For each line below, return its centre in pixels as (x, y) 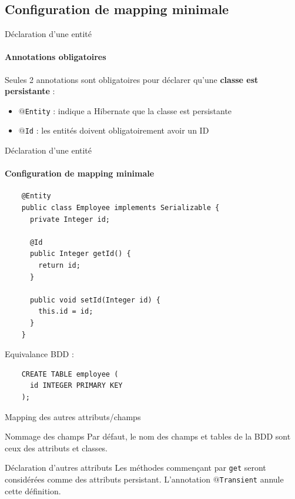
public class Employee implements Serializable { (120, 208)
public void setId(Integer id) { (95, 300)
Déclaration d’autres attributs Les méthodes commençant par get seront (135, 468)
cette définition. (33, 490)
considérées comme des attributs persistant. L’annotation (108, 479)
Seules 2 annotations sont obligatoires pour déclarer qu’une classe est (132, 79)
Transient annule (252, 479)
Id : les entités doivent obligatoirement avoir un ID (117, 130)
